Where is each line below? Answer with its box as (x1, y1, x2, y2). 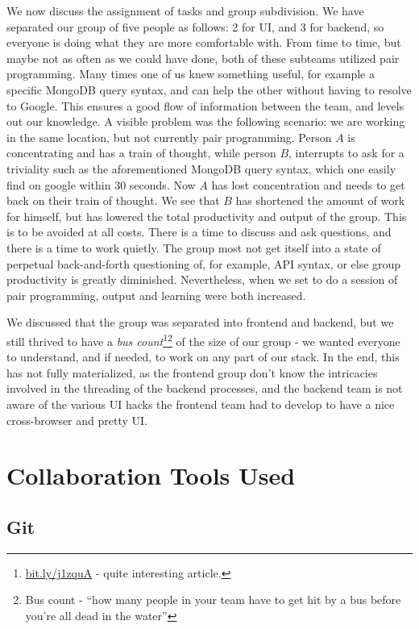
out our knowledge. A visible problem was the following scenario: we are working (6, 113, 405, 130)
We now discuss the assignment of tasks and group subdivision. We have (6, 2, 364, 19)
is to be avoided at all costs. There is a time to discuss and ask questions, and (6, 223, 392, 240)
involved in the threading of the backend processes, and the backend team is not (6, 380, 403, 397)
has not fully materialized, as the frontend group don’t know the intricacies (6, 364, 378, 381)
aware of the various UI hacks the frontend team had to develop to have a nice (6, 395, 395, 412)
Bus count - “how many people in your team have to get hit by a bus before (25, 591, 401, 608)
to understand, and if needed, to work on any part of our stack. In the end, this (6, 348, 400, 365)
